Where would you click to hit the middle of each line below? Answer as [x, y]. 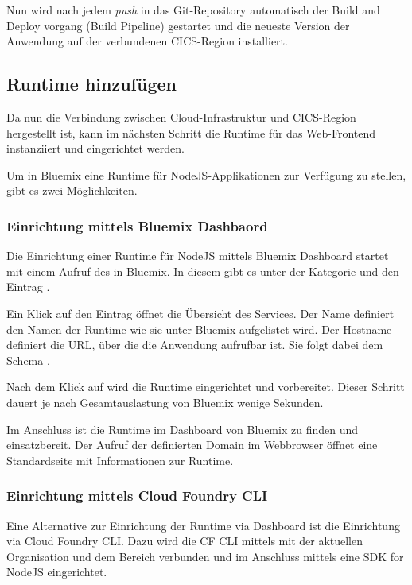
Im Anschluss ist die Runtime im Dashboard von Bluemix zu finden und [183, 429]
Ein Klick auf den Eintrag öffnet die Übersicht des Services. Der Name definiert [200, 313]
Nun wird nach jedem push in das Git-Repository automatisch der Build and [193, 10]
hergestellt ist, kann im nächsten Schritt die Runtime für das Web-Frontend [191, 132]
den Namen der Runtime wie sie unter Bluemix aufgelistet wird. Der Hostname [199, 329]
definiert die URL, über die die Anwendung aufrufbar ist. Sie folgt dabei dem [195, 345]
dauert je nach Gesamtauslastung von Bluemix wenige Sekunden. [165, 402]
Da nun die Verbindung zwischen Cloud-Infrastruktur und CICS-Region [181, 116]
